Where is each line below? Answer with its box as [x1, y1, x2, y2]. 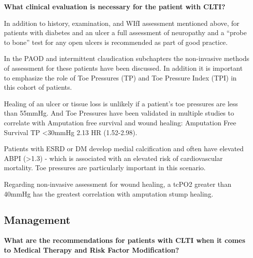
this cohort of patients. [4, 82, 72, 92]
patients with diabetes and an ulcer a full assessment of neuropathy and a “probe [4, 27, 247, 38]
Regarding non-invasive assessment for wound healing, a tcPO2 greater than [4, 179, 232, 189]
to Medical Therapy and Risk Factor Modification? [4, 244, 179, 255]
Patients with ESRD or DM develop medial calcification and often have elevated [4, 143, 244, 154]
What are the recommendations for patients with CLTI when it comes [4, 235, 246, 245]
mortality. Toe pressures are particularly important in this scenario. [4, 162, 206, 173]
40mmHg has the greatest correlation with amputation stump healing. [4, 188, 214, 198]
